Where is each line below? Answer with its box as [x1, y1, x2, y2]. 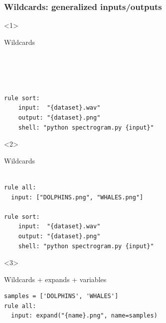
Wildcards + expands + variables [4, 274, 107, 284]
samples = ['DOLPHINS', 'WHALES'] [4, 293, 119, 300]
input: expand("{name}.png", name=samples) [11, 312, 158, 320]
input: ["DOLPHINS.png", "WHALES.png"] [11, 193, 144, 201]
